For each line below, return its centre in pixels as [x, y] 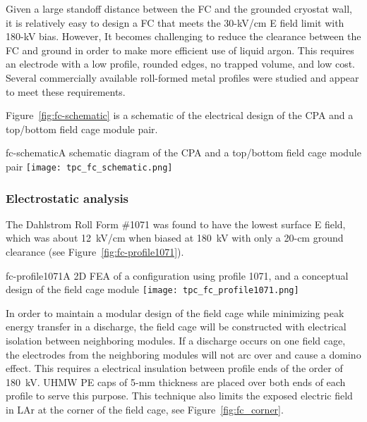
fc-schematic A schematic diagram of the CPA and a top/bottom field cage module [183, 153]
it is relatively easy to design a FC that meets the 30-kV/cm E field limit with [175, 22]
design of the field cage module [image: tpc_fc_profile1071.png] [152, 289]
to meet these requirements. [66, 91]
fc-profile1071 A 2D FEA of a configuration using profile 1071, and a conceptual [177, 275]
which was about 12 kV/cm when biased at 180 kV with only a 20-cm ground [175, 238]
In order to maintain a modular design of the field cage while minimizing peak [175, 312]
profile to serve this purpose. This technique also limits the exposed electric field [179, 396]
